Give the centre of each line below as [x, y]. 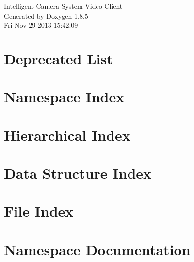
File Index [39, 211]
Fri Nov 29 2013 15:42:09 [41, 25]
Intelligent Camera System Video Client [63, 6]
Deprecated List [58, 58]
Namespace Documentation [97, 249]
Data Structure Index [78, 173]
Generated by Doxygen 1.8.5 [46, 15]
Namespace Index [64, 97]
